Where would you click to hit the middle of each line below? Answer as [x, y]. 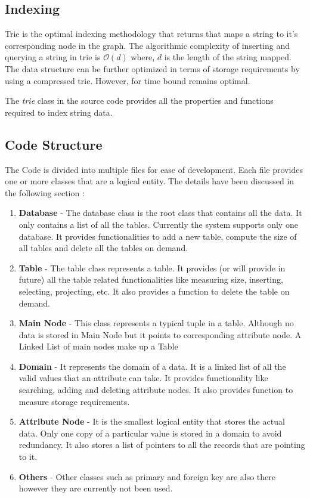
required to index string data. [59, 112]
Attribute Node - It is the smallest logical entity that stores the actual [152, 421]
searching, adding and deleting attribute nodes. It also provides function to [156, 390]
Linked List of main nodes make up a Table [98, 346]
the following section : [45, 192]
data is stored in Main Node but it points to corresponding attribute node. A [160, 334]
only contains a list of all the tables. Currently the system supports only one [158, 224]
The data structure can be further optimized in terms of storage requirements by [152, 68]
